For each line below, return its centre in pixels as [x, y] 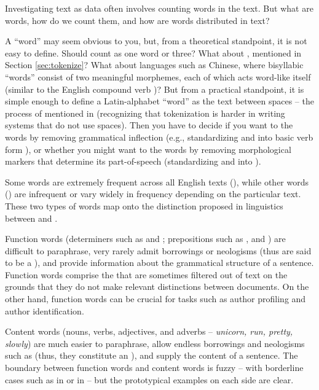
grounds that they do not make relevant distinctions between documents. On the [157, 287]
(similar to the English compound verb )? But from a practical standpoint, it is [155, 89]
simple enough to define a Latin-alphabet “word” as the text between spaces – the [159, 101]
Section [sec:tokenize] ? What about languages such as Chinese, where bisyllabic [154, 65]
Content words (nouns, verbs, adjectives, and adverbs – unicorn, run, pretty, [149, 331]
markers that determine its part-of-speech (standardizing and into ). [133, 161]
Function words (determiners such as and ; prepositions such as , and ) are [145, 239]
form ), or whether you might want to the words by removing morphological [148, 149]
